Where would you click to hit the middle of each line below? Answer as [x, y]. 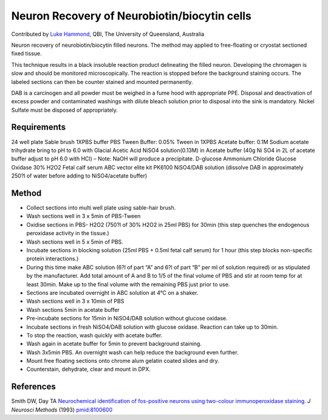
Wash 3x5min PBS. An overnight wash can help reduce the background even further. [133, 352]
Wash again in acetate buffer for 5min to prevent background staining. [114, 344]
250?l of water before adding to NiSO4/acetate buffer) [79, 176]
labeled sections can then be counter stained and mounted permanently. [102, 81]
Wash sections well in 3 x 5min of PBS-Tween [84, 216]
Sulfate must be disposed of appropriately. [65, 110]
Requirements [39, 127]
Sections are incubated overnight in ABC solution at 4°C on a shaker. [112, 292]
